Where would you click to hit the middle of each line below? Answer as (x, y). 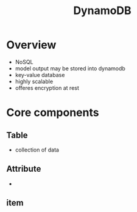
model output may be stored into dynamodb (70, 68)
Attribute (24, 169)
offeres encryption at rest (47, 88)
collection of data (37, 150)
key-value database (40, 75)
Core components (53, 113)
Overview (31, 45)
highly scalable (34, 81)
